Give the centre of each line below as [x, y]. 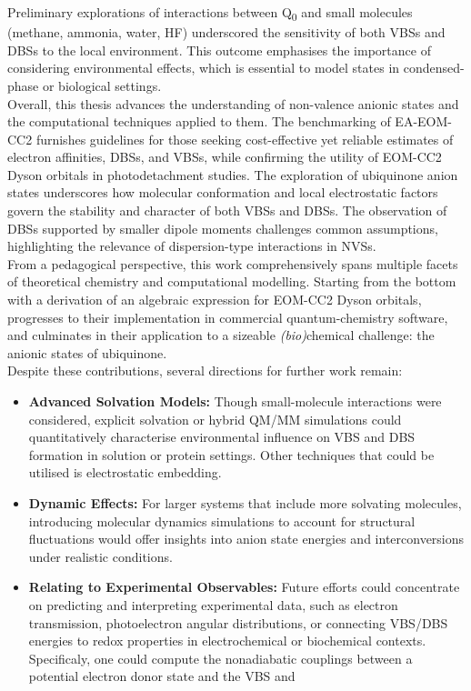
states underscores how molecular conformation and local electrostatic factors [223, 192]
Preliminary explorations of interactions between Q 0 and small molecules [210, 13]
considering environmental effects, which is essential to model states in [204, 68]
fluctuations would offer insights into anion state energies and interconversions [246, 539]
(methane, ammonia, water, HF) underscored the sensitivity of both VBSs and [226, 32]
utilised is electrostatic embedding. [125, 472]
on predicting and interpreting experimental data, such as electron [213, 604]
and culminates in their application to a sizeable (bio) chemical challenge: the [221, 335]
